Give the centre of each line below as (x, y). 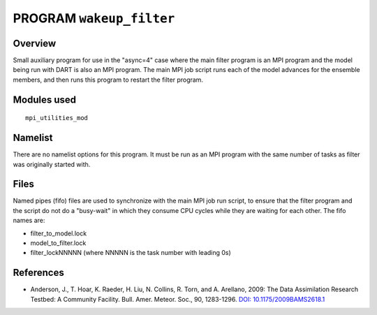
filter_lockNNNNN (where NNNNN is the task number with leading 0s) (131, 253)
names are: (29, 221)
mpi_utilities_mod (57, 118)
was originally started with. (52, 164)
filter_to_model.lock (59, 233)
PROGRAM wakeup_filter (94, 18)
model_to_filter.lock (58, 243)
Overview (35, 43)
